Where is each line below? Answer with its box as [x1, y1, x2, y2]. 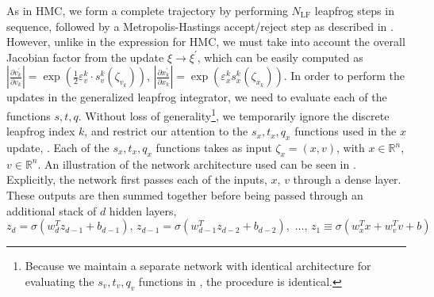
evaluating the [25, 272, 94, 289]
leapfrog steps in [314, 2, 394, 18]
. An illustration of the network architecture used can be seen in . [37, 155, 356, 172]
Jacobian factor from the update [6, 48, 164, 65]
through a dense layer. [293, 171, 401, 188]
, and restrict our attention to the [84, 123, 248, 139]
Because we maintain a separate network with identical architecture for [25, 257, 371, 274]
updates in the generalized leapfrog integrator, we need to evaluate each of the [6, 89, 387, 105]
